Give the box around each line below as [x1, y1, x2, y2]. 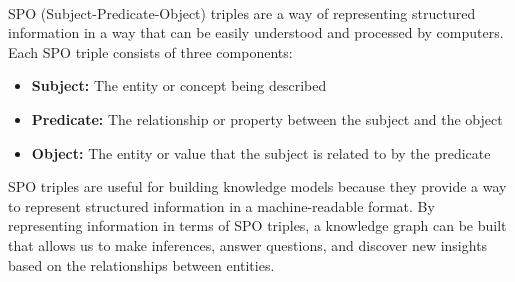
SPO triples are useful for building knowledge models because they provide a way [8, 176, 507, 197]
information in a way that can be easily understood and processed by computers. [8, 22, 504, 43]
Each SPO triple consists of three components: [8, 41, 293, 62]
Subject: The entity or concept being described [31, 75, 327, 96]
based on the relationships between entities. [8, 254, 275, 275]
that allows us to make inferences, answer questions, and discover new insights [8, 234, 488, 255]
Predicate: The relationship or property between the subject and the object [31, 108, 503, 129]
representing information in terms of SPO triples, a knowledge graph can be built [8, 215, 507, 236]
